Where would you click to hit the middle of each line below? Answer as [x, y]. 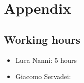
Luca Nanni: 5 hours [46, 60]
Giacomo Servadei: [43, 76]
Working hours [42, 39]
